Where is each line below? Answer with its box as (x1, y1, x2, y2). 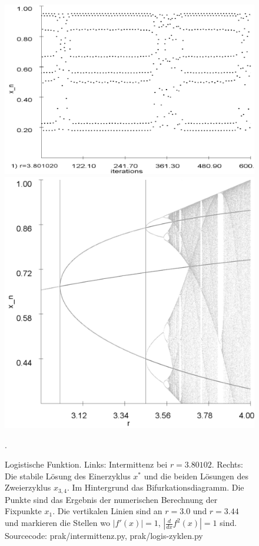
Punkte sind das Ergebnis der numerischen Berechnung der (5, 493, 218, 505)
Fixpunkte (5, 505, 42, 517)
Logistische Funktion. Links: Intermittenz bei (5, 458, 168, 471)
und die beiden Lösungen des (144, 469, 249, 482)
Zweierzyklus (5, 481, 51, 494)
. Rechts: (211, 458, 243, 471)
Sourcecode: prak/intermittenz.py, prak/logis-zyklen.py (5, 529, 203, 542)
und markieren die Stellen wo (5, 517, 110, 529)
